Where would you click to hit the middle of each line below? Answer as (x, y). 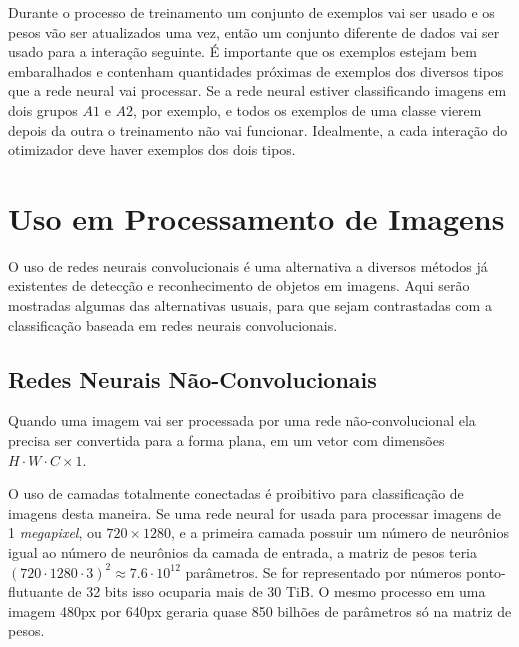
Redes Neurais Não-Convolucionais (192, 378)
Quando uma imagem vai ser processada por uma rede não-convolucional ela (242, 420)
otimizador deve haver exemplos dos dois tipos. (152, 149)
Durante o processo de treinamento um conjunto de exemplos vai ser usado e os (251, 12)
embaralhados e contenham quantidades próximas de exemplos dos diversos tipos (256, 70)
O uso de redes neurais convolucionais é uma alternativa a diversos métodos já (248, 265)
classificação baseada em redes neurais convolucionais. (173, 324)
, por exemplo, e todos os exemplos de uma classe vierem (307, 109)
